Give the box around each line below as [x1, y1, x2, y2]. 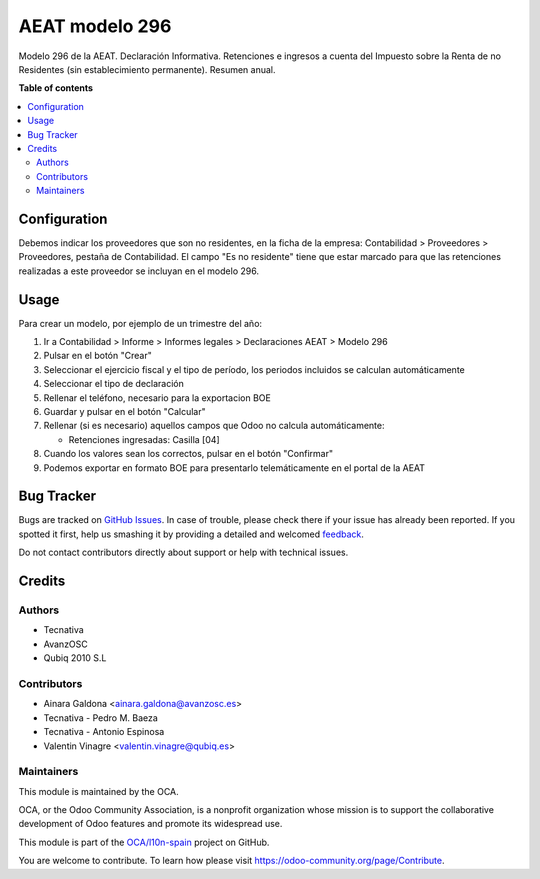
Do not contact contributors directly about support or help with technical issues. [18, 546, 349, 559]
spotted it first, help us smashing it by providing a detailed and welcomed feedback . [18, 528, 365, 540]
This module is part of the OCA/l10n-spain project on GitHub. [18, 836, 270, 848]
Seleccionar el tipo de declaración [43, 378, 185, 390]
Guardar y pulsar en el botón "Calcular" [43, 406, 206, 417]
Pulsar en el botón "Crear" [43, 350, 152, 362]
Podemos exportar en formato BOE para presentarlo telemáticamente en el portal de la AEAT [43, 461, 425, 474]
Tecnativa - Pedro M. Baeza [43, 711, 159, 724]
